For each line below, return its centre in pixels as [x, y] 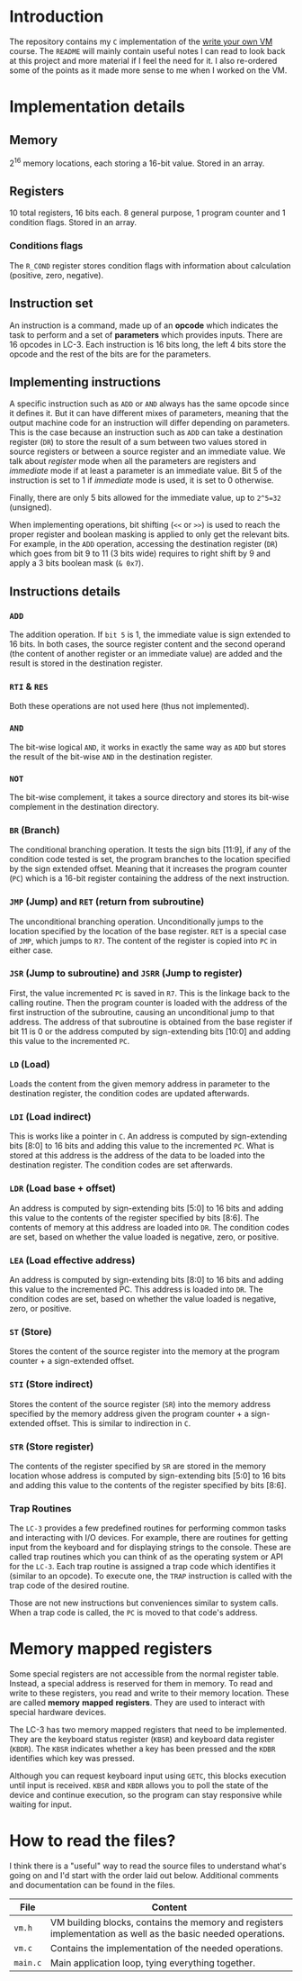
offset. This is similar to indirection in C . [119, 1423]
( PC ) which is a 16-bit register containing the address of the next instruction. [149, 878]
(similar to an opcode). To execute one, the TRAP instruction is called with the [151, 1576]
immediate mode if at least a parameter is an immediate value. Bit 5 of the [146, 471]
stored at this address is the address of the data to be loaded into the [137, 1156]
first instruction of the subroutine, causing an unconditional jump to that [142, 1012]
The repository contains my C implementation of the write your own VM [141, 41]
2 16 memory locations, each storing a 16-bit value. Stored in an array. [137, 162]
